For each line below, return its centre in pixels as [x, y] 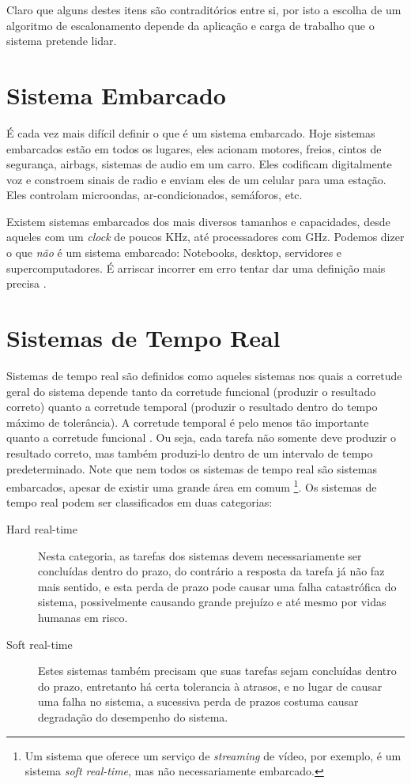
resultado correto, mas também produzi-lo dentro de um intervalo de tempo [190, 452]
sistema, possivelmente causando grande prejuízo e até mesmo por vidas [212, 602]
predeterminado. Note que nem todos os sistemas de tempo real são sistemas [192, 468]
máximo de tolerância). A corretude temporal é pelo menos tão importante [188, 422]
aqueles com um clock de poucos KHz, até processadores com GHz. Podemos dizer [205, 237]
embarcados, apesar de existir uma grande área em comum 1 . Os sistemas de [192, 486]
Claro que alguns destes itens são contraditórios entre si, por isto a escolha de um [204, 9]
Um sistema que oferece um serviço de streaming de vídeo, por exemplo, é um [213, 755]
